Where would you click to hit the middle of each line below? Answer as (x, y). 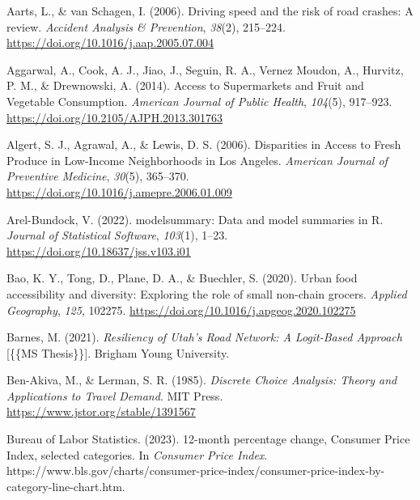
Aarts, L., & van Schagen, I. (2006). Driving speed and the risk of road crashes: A (210, 11)
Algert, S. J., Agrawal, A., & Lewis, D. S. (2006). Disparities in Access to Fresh (204, 144)
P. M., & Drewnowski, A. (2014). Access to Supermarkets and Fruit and (185, 85)
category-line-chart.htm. (66, 486)
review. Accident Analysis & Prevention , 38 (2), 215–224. (146, 26)
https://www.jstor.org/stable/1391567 (101, 411)
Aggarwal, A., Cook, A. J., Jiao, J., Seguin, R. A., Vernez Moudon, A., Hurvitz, (205, 69)
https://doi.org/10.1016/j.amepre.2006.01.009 (119, 191)
